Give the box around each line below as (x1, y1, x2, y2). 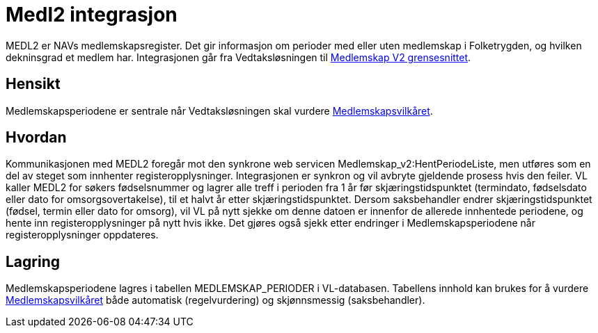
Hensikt (6, 75, 61, 93)
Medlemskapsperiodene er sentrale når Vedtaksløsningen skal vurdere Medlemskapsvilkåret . (6, 104, 433, 117)
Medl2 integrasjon (6, 3, 178, 26)
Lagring (6, 252, 61, 270)
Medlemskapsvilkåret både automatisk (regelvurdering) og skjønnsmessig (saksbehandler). (6, 294, 425, 307)
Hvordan (6, 129, 67, 147)
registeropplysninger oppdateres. (6, 229, 159, 241)
